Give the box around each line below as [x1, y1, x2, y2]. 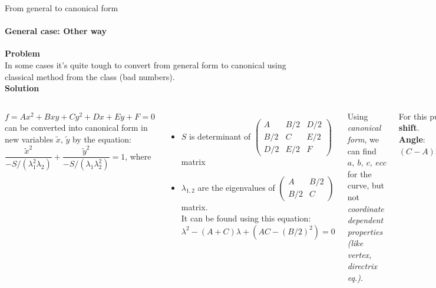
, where [125, 150, 151, 162]
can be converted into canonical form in [5, 121, 148, 134]
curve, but [347, 179, 384, 191]
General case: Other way [5, 25, 107, 37]
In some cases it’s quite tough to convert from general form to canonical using [5, 58, 286, 71]
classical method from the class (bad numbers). [5, 70, 175, 82]
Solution [5, 82, 39, 94]
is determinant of [189, 130, 251, 142]
